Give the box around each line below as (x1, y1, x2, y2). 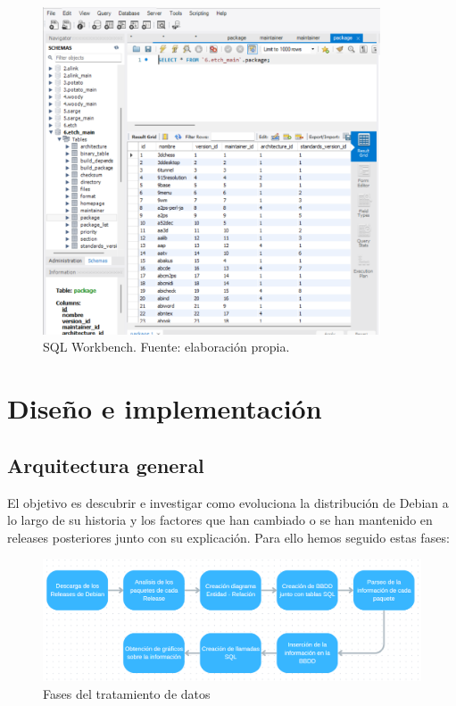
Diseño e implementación (7, 390, 322, 427)
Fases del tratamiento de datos (43, 684, 211, 702)
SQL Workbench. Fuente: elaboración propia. (43, 337, 290, 356)
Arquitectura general (7, 451, 204, 478)
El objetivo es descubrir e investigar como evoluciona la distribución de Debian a (7, 493, 449, 511)
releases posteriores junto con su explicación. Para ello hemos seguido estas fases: (7, 527, 450, 546)
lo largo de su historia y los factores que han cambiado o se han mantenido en (7, 511, 433, 529)
